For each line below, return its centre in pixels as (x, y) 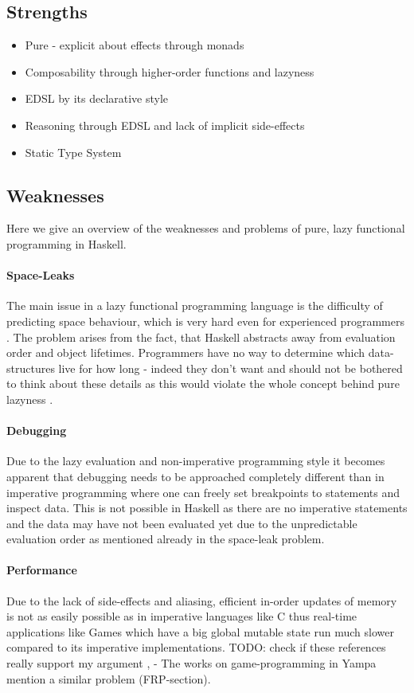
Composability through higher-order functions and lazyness (170, 71)
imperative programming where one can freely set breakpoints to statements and (203, 492)
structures (31, 368)
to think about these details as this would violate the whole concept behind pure (203, 384)
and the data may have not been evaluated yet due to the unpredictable (182, 523)
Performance (42, 570)
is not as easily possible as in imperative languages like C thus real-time (182, 616)
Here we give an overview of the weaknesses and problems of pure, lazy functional (206, 228)
